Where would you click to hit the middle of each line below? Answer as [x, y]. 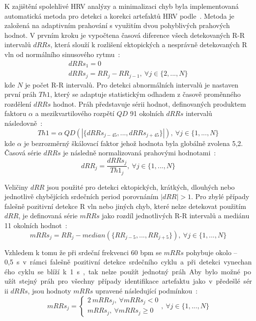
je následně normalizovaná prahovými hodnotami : [140, 153]
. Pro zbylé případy [220, 196]
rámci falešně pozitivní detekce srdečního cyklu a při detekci [125, 262]
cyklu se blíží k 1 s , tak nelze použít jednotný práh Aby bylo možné [129, 271]
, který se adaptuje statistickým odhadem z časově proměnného [145, 94]
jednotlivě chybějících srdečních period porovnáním [82, 196]
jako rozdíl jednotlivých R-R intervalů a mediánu [176, 216]
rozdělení [18, 103]
